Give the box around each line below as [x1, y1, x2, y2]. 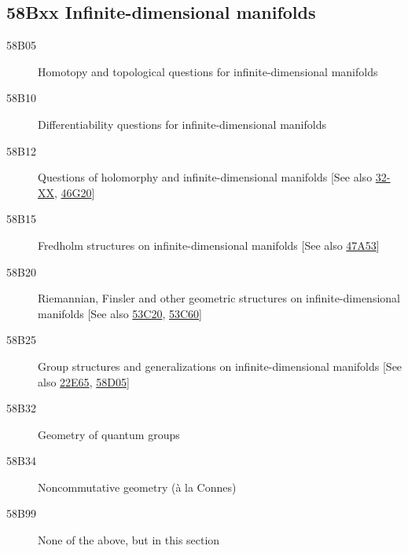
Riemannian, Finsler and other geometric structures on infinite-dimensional [38, 290, 400, 306]
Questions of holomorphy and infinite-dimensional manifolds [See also [38, 169, 373, 185]
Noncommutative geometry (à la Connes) [38, 478, 237, 495]
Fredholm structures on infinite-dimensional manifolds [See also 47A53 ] [38, 236, 380, 253]
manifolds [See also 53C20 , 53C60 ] [38, 305, 203, 321]
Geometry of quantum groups [38, 426, 180, 442]
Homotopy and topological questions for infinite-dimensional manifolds [38, 63, 378, 79]
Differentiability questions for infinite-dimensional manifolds [38, 115, 326, 132]
